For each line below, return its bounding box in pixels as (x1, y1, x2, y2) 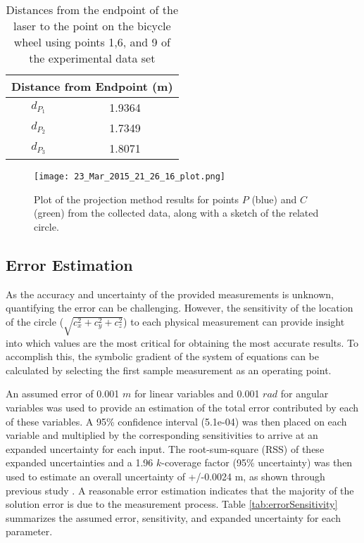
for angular (280, 386, 329, 401)
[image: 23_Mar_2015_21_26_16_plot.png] (34, 172, 226, 181)
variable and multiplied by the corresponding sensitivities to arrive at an (6, 428, 318, 442)
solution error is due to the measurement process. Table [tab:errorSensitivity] (6, 497, 338, 511)
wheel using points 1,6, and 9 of (13, 34, 170, 50)
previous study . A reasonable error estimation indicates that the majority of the (6, 483, 354, 497)
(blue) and (251, 191, 297, 206)
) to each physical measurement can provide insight (123, 314, 345, 328)
